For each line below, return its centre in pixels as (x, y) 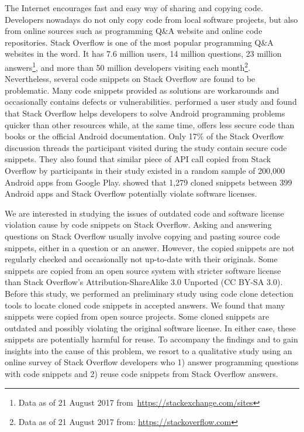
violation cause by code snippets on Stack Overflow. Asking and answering (138, 224)
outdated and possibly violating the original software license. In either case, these (150, 328)
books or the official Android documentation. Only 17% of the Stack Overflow (144, 136)
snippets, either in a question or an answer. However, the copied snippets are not (150, 247)
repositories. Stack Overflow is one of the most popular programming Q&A (139, 42)
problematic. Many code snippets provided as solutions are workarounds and (142, 90)
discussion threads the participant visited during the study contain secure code (146, 147)
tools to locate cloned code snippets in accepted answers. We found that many (145, 305)
